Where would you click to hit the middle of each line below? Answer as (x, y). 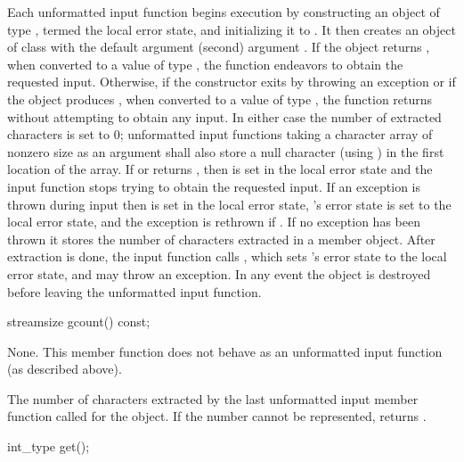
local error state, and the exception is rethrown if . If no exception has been (214, 222)
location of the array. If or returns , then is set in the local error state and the (220, 169)
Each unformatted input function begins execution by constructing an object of (224, 12)
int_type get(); (49, 446)
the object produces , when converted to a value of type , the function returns (220, 99)
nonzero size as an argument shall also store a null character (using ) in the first (226, 151)
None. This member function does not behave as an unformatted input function (225, 351)
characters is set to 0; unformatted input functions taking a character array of (220, 134)
